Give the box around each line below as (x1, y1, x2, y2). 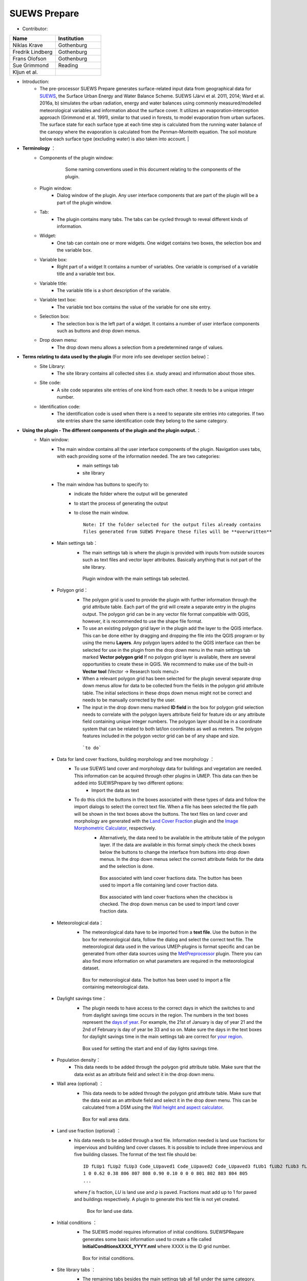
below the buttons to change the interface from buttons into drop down (100, 849, 250, 855)
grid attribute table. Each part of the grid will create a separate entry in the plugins (82, 604, 256, 610)
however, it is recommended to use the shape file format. (82, 618, 203, 624)
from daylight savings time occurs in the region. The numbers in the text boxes (82, 1012, 248, 1018)
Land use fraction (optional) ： (57, 1128, 121, 1134)
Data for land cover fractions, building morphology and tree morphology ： (57, 756, 215, 762)
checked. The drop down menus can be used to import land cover (100, 901, 239, 907)
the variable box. (57, 247, 92, 253)
